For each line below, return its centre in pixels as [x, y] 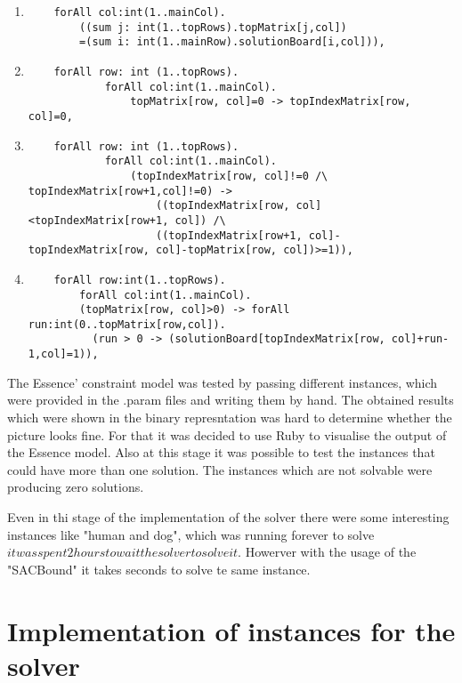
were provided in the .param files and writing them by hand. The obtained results [231, 400]
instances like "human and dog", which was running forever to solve [191, 534]
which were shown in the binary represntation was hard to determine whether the [230, 417]
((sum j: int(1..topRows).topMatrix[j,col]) [213, 27]
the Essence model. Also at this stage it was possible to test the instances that [221, 452]
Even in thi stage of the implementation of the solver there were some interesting [228, 516]
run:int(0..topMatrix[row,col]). [127, 324]
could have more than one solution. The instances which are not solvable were [220, 469]
